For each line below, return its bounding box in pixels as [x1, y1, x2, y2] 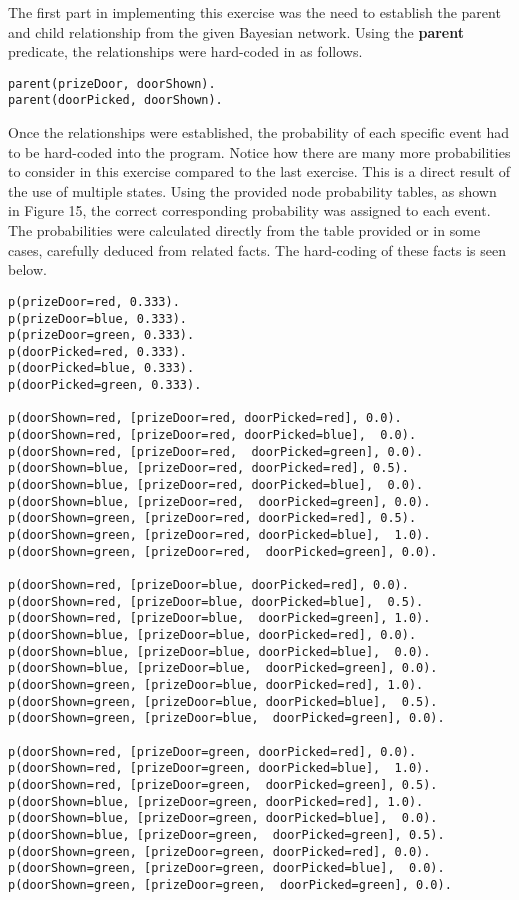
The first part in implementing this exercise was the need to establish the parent [8, 2, 501, 22]
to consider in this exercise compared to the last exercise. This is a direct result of [8, 161, 511, 182]
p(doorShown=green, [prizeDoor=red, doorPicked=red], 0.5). [8, 511, 417, 526]
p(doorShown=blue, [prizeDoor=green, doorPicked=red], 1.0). [8, 794, 424, 809]
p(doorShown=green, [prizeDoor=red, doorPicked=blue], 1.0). [8, 528, 431, 543]
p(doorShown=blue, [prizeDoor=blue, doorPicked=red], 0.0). [8, 627, 417, 642]
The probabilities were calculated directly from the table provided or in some [8, 220, 481, 241]
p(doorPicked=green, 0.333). [8, 378, 202, 393]
